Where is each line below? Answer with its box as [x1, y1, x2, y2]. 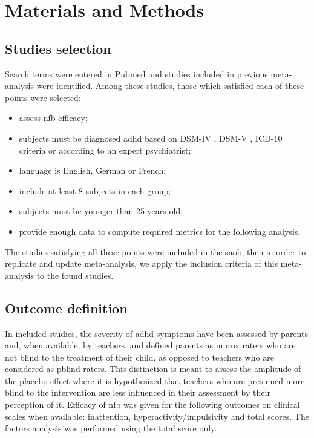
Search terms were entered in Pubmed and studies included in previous [5, 67, 268, 80]
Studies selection [5, 39, 111, 57]
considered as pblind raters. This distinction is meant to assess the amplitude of [5, 362, 301, 375]
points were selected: [5, 91, 81, 103]
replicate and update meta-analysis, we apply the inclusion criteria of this [5, 257, 278, 270]
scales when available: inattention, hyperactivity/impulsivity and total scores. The [5, 410, 309, 422]
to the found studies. [36, 269, 114, 281]
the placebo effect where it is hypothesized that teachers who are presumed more [5, 374, 305, 387]
